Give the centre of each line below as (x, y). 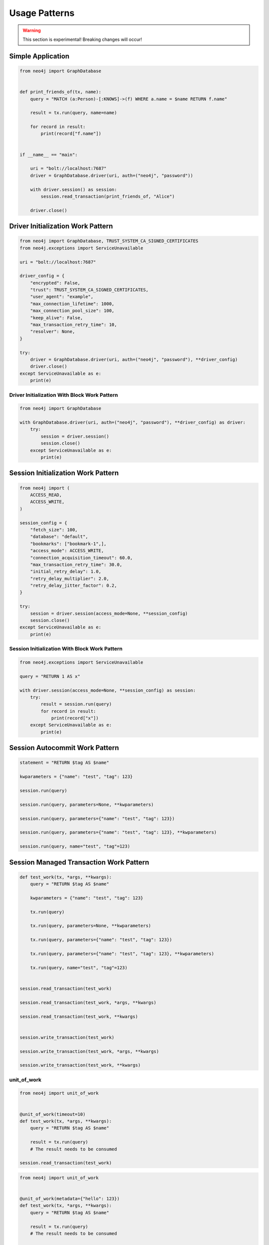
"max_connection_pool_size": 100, (72, 311)
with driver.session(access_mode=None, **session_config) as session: (108, 690)
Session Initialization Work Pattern (64, 473)
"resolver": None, (53, 332)
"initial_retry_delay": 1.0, (66, 572)
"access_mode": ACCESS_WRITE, (67, 551)
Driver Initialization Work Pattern (61, 226)
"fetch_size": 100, (54, 530)
